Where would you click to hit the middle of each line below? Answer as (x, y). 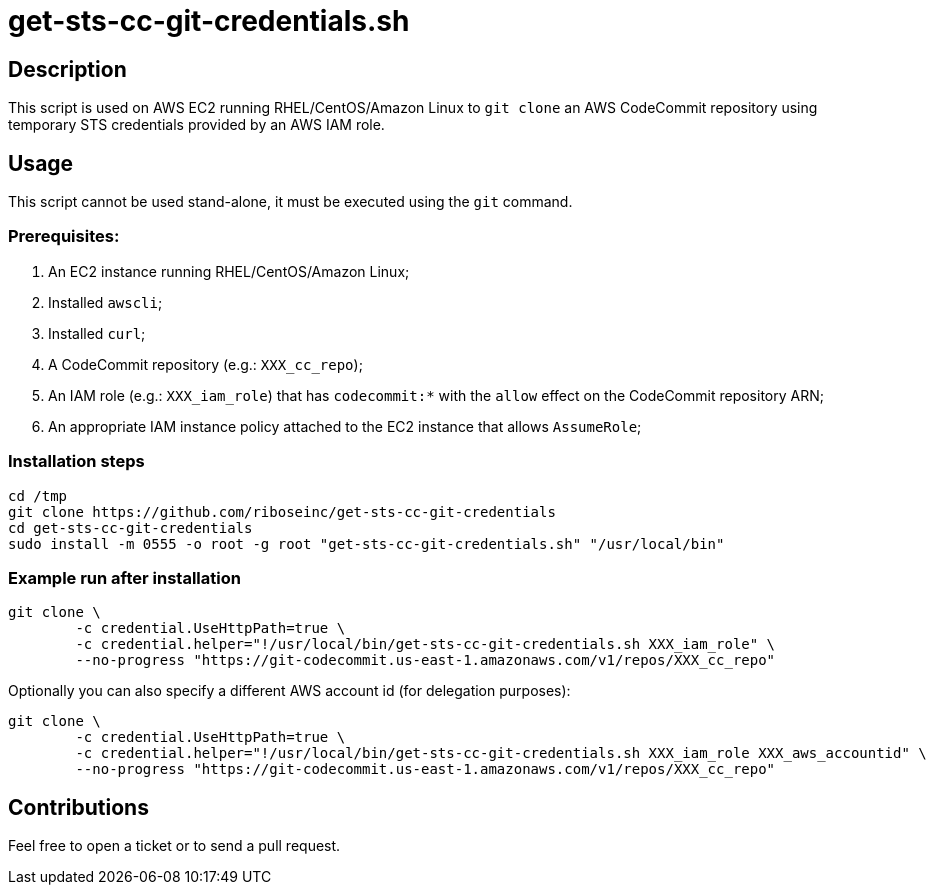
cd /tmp (38, 495)
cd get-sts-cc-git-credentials (130, 527)
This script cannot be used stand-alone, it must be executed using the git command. (290, 202)
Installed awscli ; (105, 302)
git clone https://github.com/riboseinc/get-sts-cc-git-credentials (282, 511)
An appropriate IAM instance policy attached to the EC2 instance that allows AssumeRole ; (345, 426)
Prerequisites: (64, 236)
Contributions (78, 807)
